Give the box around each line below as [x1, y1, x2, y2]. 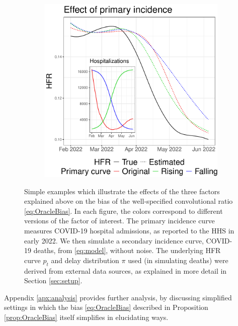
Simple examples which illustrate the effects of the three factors [24, 186, 220, 196]
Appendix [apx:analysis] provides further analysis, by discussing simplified [4, 292, 232, 302]
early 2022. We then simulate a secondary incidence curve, [24, 235, 204, 246]
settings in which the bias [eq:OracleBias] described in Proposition [4, 302, 208, 312]
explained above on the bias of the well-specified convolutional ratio [24, 196, 233, 206]
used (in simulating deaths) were [128, 255, 228, 265]
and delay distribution [51, 255, 119, 265]
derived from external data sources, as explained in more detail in [24, 265, 227, 276]
